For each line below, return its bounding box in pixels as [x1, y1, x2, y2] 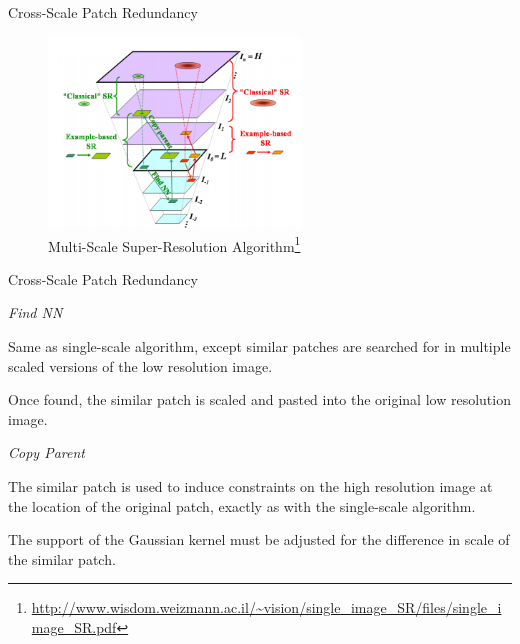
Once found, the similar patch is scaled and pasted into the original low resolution [8, 389, 511, 410]
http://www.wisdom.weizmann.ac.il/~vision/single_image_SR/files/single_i [31, 597, 502, 618]
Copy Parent [8, 442, 85, 463]
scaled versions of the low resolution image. [8, 355, 273, 376]
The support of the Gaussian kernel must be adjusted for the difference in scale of [8, 529, 510, 550]
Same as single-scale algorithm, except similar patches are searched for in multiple [8, 335, 511, 356]
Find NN [8, 302, 63, 323]
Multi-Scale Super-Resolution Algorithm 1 [48, 232, 301, 256]
